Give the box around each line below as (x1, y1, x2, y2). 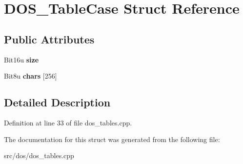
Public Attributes (4, 31, 95, 46)
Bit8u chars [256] (4, 71, 57, 81)
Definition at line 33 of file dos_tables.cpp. (4, 117, 132, 127)
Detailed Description (4, 95, 111, 110)
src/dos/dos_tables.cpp (4, 150, 74, 161)
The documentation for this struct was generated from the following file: (4, 134, 220, 144)
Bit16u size (4, 54, 39, 64)
